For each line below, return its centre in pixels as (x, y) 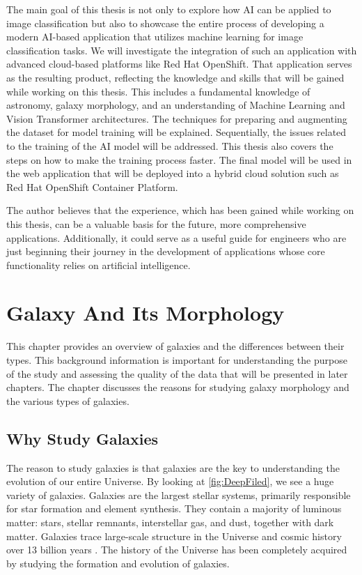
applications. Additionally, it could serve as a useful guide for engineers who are (176, 237)
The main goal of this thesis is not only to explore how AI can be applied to (169, 9)
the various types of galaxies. (68, 400)
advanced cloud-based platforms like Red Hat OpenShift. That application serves (179, 64)
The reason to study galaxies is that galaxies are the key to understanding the (173, 467)
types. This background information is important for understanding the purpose (177, 360)
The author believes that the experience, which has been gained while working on (180, 210)
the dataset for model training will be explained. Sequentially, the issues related (176, 132)
